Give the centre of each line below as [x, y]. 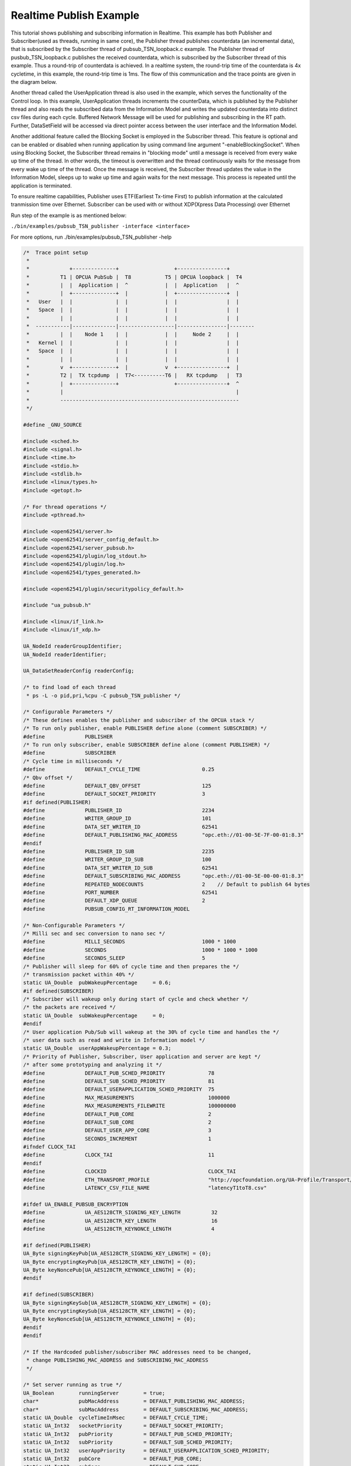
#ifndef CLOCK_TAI [49, 1147]
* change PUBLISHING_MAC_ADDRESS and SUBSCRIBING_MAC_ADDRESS [118, 1360]
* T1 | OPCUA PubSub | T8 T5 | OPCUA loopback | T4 [135, 277]
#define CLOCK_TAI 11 [119, 1155]
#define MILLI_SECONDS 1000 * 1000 [130, 942]
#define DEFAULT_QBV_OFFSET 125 [117, 785]
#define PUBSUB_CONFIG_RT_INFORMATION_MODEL [106, 909]
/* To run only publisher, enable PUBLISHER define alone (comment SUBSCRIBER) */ [145, 728]
